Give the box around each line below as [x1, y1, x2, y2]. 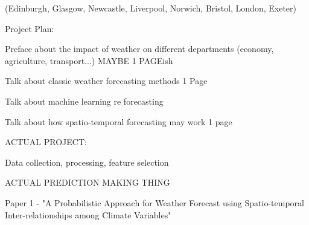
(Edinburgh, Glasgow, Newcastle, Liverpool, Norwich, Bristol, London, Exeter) [5, 2, 296, 14]
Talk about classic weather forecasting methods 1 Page [5, 74, 208, 87]
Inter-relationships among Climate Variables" [5, 208, 171, 221]
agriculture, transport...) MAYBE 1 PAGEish [5, 54, 173, 67]
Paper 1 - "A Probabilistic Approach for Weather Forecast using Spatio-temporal [5, 196, 304, 209]
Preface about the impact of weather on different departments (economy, [5, 42, 274, 55]
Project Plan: [5, 22, 54, 34]
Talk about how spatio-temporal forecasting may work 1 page [5, 115, 232, 128]
